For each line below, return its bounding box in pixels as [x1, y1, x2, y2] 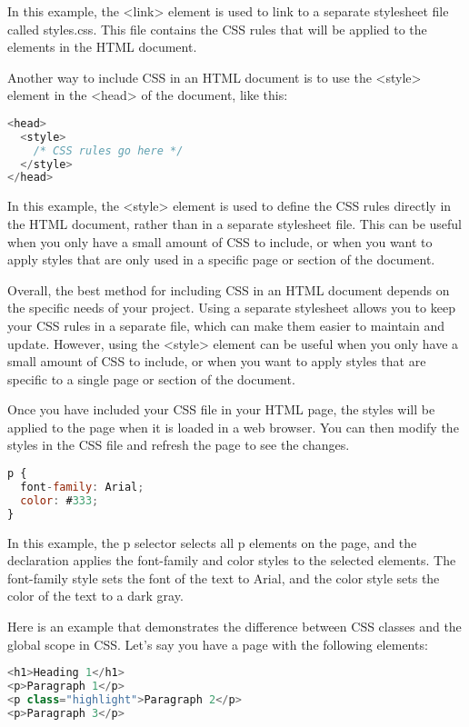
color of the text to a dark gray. [7, 586, 184, 605]
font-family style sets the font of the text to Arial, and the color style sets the [7, 568, 440, 587]
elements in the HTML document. [7, 37, 197, 56]
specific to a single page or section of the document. [7, 369, 295, 388]
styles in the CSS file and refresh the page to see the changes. [7, 435, 350, 454]
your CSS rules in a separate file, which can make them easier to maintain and [7, 315, 445, 334]
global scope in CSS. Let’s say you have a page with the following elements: [7, 634, 428, 653]
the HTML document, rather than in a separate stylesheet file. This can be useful [7, 214, 463, 233]
